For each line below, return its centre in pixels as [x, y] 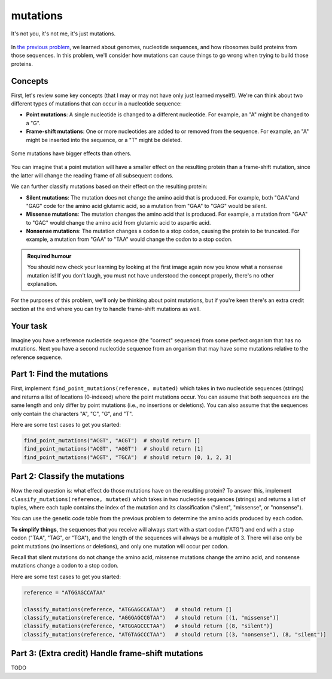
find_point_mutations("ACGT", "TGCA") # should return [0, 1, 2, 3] [128, 457]
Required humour [49, 256]
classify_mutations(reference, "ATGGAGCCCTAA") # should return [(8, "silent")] [148, 626]
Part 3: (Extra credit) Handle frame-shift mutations [107, 654]
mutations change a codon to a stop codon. [65, 566]
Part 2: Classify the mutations [68, 476]
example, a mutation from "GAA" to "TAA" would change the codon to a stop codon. [129, 239]
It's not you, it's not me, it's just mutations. [63, 34]
